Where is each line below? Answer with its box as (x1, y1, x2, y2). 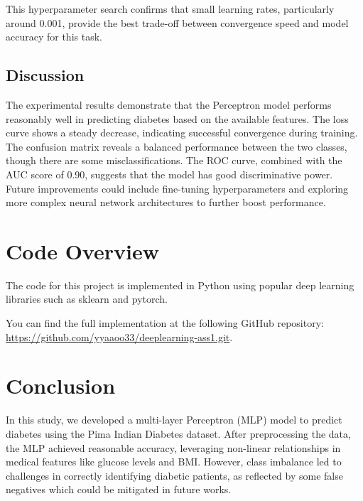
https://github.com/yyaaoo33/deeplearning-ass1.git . (6, 329, 233, 344)
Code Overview (6, 236, 159, 265)
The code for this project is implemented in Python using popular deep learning (6, 277, 354, 292)
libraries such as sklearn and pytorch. (6, 291, 168, 306)
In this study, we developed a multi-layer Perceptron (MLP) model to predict (6, 412, 342, 427)
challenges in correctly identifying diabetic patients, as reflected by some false (6, 468, 343, 483)
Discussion (6, 64, 85, 86)
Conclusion (6, 371, 116, 400)
